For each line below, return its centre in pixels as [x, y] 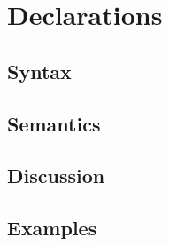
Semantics [54, 123]
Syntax [39, 71]
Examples [52, 228]
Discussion [56, 175]
